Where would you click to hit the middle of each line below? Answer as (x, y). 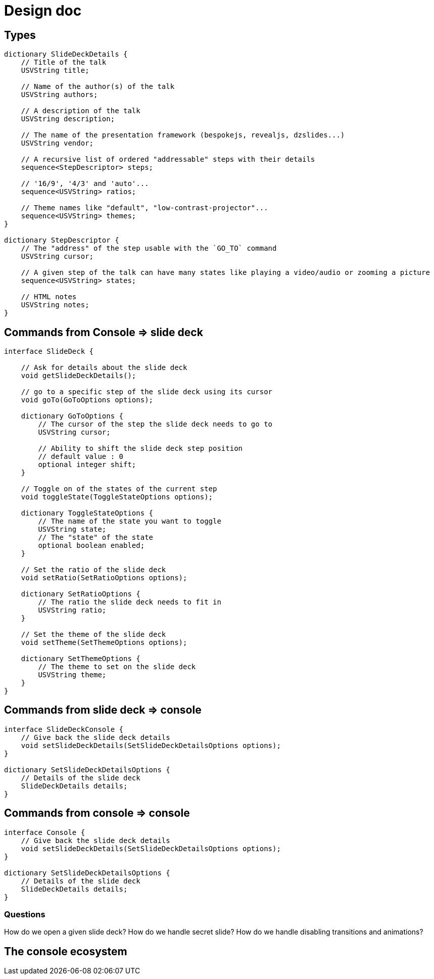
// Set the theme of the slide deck (93, 635)
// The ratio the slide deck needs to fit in (130, 602)
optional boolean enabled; (91, 546)
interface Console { (45, 832)
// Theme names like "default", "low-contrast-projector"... (144, 208)
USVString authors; (59, 95)
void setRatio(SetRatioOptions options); (104, 578)
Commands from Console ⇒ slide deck (104, 332)
